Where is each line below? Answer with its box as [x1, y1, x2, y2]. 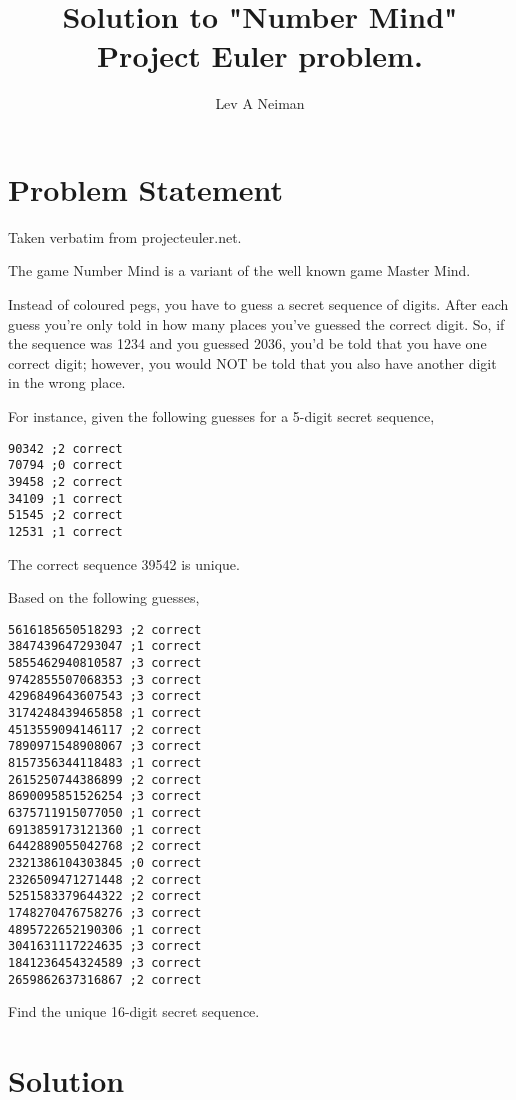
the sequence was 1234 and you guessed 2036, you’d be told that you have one [8, 333, 487, 354]
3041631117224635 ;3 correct [8, 939, 202, 954]
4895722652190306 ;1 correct [8, 922, 202, 937]
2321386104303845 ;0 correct [8, 855, 202, 870]
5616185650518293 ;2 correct [8, 622, 202, 637]
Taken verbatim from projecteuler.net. [8, 226, 242, 247]
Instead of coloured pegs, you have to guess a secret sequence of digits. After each [8, 294, 509, 315]
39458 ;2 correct [8, 474, 123, 489]
